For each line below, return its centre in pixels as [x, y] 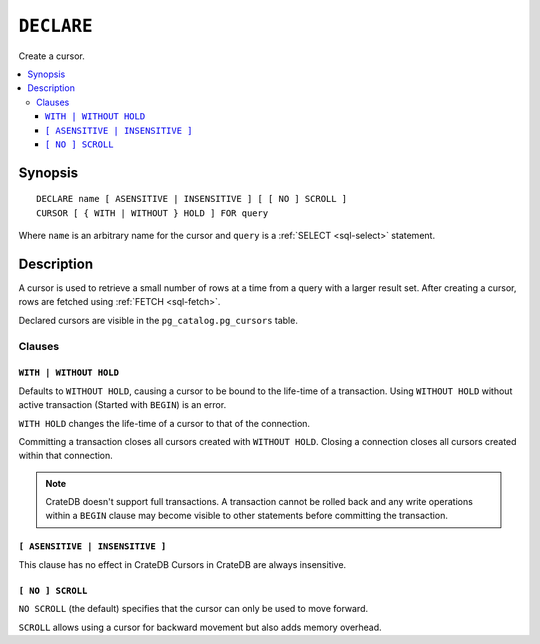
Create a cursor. [51, 56]
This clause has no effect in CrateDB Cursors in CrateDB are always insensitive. [182, 564]
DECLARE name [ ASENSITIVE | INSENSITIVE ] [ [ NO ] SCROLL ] [192, 199]
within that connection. [66, 456]
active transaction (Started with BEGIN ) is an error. [122, 405]
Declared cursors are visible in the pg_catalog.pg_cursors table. [158, 320]
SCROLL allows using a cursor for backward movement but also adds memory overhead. [200, 627]
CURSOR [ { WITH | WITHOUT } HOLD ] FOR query [152, 213]
